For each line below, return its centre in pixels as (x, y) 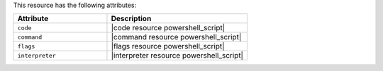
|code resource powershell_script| (168, 28)
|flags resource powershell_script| (168, 46)
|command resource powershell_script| (176, 37)
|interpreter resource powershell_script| (177, 56)
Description (131, 19)
